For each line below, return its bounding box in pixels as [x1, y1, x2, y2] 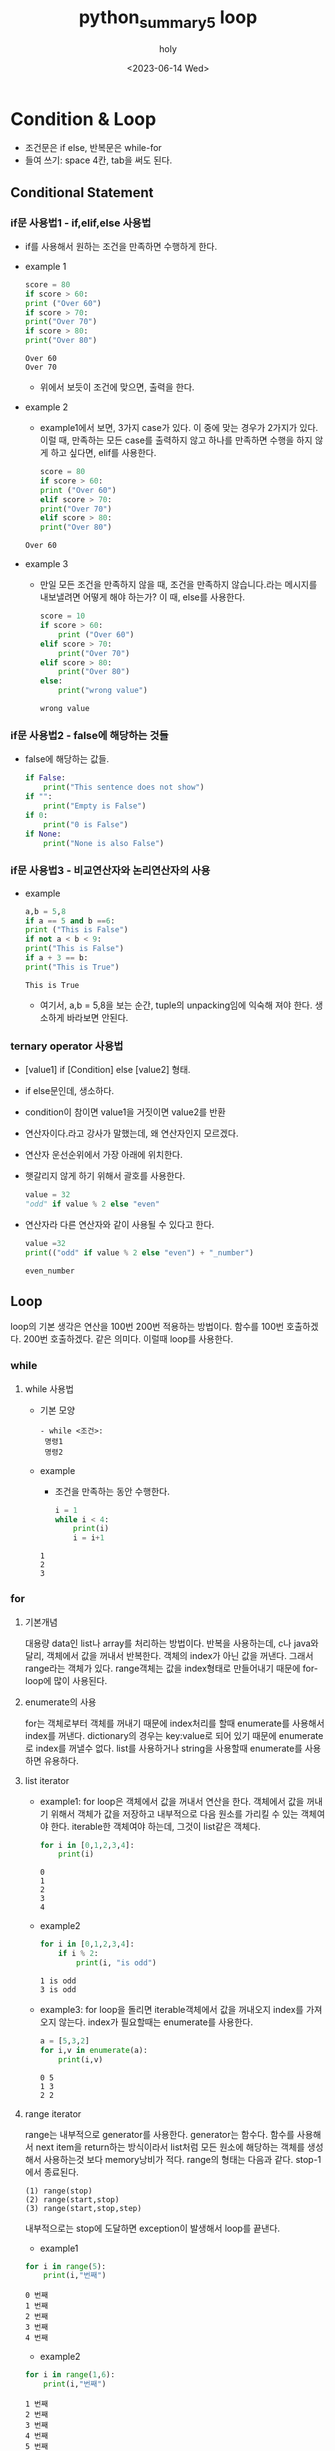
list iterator [24, 1774, 70, 1786]
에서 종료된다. [24, 2166, 80, 2178]
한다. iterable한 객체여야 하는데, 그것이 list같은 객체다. [50, 1820, 261, 1832]
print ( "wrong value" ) [58, 686, 148, 696]
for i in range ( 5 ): [24, 2261, 107, 2271]
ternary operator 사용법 [10, 1039, 124, 1053]
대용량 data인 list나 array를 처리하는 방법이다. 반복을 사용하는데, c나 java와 [24, 1637, 319, 1649]
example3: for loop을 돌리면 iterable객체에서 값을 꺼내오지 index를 [39, 2003, 304, 2015]
